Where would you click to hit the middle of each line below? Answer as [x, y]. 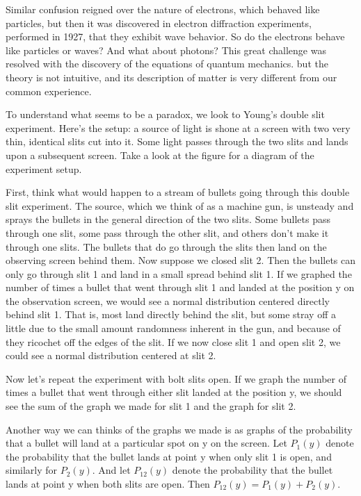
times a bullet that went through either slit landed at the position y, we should [174, 392]
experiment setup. [44, 168]
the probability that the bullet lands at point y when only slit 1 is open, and [169, 456]
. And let [111, 470]
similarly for [32, 470]
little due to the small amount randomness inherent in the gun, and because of [173, 328]
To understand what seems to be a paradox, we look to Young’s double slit [165, 114]
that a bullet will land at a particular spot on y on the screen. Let [146, 443]
